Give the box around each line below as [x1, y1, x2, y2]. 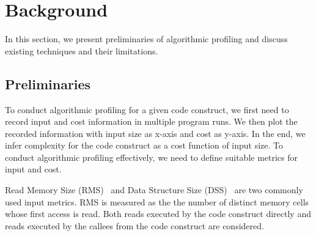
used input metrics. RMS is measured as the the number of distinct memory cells [5, 195, 309, 208]
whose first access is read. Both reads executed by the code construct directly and [5, 207, 311, 220]
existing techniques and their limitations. [5, 44, 158, 57]
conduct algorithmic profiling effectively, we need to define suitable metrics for [5, 150, 298, 163]
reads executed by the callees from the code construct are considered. [5, 219, 264, 232]
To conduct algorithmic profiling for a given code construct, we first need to [5, 103, 289, 116]
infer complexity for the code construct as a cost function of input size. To [5, 139, 284, 152]
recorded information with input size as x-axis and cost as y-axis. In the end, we [5, 127, 306, 139]
